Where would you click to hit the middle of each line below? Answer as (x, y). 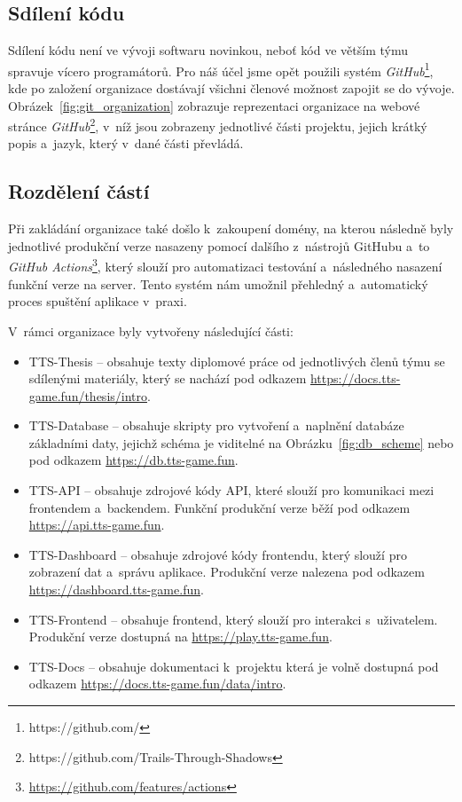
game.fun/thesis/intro (88, 395)
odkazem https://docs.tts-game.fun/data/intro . (157, 684)
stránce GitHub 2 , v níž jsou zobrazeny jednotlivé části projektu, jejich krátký (218, 125)
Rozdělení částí (79, 191)
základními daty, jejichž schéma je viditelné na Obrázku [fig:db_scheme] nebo (241, 442)
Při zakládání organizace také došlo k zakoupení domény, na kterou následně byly (231, 228)
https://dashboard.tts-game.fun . (116, 590)
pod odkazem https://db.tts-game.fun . (133, 460)
